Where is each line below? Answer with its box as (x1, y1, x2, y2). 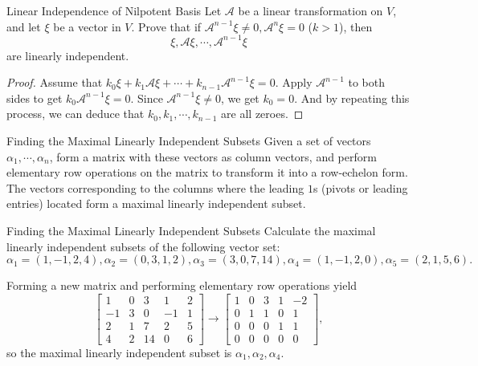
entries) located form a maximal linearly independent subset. (6, 195, 306, 212)
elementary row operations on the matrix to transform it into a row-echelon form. (6, 164, 408, 181)
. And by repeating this (294, 89, 410, 106)
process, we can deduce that (6, 105, 145, 122)
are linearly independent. (6, 47, 129, 63)
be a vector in (53, 18, 121, 35)
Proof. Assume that (6, 74, 103, 91)
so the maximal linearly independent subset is (6, 344, 232, 360)
